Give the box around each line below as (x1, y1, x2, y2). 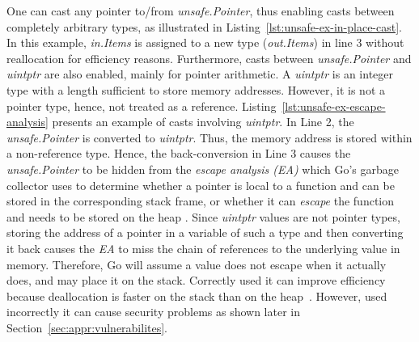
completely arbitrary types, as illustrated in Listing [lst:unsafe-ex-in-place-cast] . (6, 18, 402, 35)
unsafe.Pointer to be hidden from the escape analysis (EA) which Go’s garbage (6, 160, 399, 177)
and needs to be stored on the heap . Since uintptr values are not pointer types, (6, 208, 400, 225)
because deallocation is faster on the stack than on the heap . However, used (6, 287, 387, 304)
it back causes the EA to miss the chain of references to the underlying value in (6, 239, 400, 256)
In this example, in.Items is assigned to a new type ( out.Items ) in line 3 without (6, 34, 404, 51)
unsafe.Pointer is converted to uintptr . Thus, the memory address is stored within (6, 129, 413, 146)
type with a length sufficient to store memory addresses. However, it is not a (6, 81, 385, 98)
